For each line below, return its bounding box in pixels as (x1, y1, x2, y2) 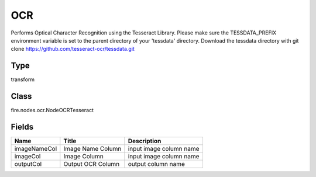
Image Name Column (63, 145, 122, 153)
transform (11, 76, 35, 83)
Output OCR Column (63, 160, 120, 168)
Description (128, 137, 162, 145)
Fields (11, 122, 34, 131)
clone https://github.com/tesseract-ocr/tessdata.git (11, 46, 135, 53)
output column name (128, 160, 186, 168)
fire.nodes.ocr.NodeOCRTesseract (11, 107, 94, 114)
